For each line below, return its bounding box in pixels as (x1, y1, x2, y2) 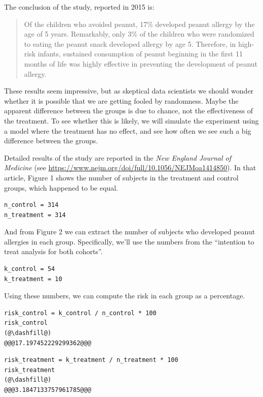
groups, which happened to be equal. (4, 182, 118, 193)
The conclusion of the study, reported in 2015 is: (4, 2, 155, 12)
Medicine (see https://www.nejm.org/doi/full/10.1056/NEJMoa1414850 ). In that (4, 162, 256, 173)
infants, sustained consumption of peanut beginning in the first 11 (37, 48, 243, 59)
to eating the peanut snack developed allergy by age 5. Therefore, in (24, 38, 236, 49)
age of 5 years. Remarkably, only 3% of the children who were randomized (24, 28, 254, 39)
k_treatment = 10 (4, 275, 62, 283)
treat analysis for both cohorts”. (4, 246, 103, 257)
